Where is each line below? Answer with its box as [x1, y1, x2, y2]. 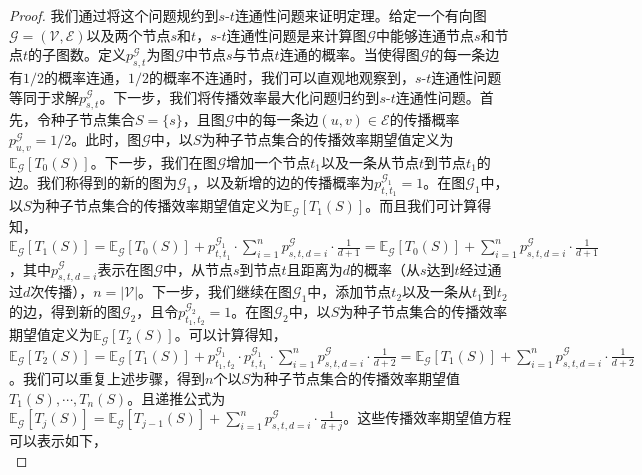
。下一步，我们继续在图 [138, 281, 293, 302]
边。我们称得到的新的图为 [9, 172, 177, 193]
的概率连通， [44, 66, 128, 87]
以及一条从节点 [321, 151, 419, 172]
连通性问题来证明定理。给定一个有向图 [234, 5, 487, 25]
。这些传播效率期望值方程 [343, 407, 512, 428]
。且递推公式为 [127, 387, 226, 408]
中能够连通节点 [376, 24, 475, 45]
